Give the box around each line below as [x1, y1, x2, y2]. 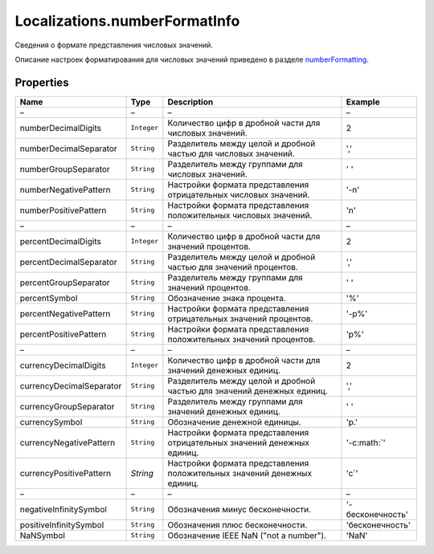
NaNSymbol [19, 530, 66, 541]
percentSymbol [19, 292, 78, 303]
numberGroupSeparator [19, 163, 110, 174]
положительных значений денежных [167, 467, 313, 479]
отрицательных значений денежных [167, 437, 309, 448]
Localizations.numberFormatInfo [14, 12, 240, 30]
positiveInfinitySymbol [19, 519, 104, 530]
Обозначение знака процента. [167, 292, 287, 303]
